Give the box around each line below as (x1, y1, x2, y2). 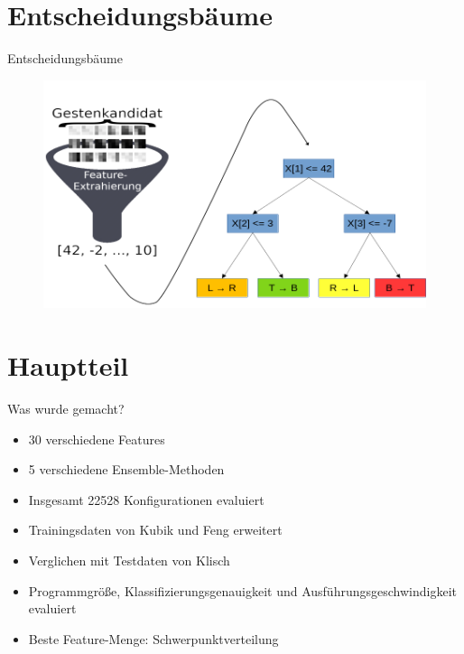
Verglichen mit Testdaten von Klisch (28, 550, 230, 569)
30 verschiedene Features (28, 429, 165, 448)
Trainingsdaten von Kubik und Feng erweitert (28, 520, 283, 539)
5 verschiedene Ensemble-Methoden (28, 460, 225, 479)
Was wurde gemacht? (7, 398, 125, 417)
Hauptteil (7, 347, 129, 383)
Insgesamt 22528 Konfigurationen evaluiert (28, 490, 264, 509)
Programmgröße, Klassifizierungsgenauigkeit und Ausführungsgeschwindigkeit (28, 581, 457, 600)
